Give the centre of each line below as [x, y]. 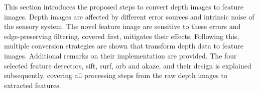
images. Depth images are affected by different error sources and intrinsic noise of [129, 16]
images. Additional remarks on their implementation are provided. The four [120, 55]
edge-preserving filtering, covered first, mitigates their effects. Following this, [122, 36]
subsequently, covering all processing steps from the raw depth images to [116, 75]
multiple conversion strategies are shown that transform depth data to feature [124, 46]
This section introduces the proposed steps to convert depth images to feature [124, 6]
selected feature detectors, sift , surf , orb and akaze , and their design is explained [128, 65]
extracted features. [33, 85]
